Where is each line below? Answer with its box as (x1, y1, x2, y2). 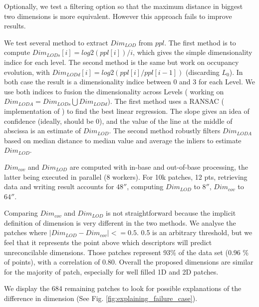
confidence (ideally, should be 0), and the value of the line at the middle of (4, 115, 233, 126)
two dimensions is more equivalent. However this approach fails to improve (4, 10, 232, 21)
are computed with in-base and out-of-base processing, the (69, 161, 249, 172)
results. (4, 20, 26, 31)
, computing (127, 181, 164, 192)
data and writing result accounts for (4, 181, 114, 192)
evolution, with (4, 66, 50, 77)
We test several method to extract (4, 37, 108, 47)
